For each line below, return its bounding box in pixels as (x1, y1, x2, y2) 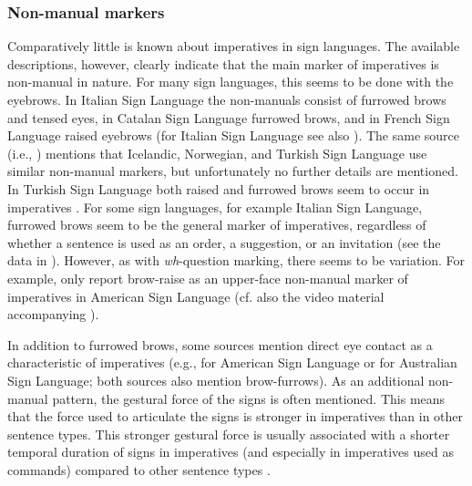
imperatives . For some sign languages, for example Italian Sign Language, (7, 197, 423, 216)
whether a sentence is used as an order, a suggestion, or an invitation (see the (7, 233, 441, 252)
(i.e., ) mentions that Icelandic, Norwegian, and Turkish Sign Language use (7, 143, 427, 162)
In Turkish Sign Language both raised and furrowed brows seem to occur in (7, 179, 430, 198)
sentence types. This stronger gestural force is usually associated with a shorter (7, 424, 450, 443)
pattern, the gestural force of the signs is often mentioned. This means (52, 388, 446, 408)
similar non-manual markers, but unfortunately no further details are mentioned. (7, 161, 458, 181)
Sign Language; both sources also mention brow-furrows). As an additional (7, 370, 425, 389)
